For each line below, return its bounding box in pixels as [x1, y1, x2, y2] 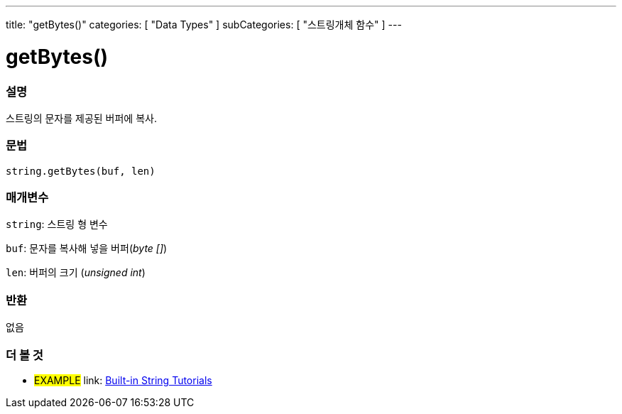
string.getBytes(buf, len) [6, 165, 155, 177]
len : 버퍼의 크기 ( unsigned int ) [6, 266, 146, 279]
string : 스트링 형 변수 [6, 218, 108, 231]
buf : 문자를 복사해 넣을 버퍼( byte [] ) [6, 242, 168, 255]
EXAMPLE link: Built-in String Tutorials [34, 374, 212, 386]
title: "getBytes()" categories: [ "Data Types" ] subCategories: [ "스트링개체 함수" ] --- [6, 18, 402, 31]
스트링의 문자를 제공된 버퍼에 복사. [6, 111, 157, 124]
